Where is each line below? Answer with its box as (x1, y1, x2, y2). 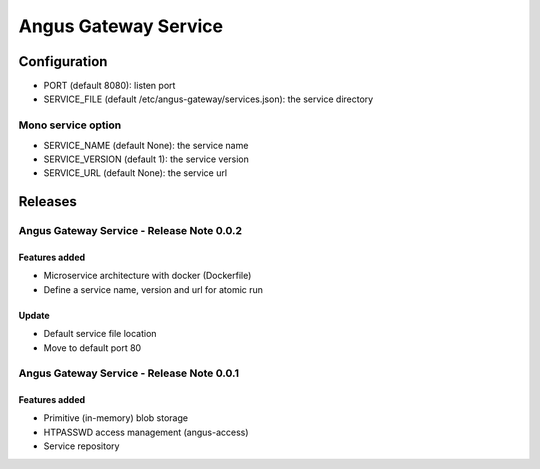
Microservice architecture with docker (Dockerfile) (43, 270, 252, 282)
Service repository (43, 440, 120, 452)
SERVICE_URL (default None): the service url (43, 167, 228, 179)
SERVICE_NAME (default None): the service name (43, 139, 249, 151)
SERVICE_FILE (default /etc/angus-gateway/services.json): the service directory (43, 93, 374, 105)
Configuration (18, 53, 108, 70)
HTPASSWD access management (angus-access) (43, 426, 249, 438)
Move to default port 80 (43, 341, 142, 354)
